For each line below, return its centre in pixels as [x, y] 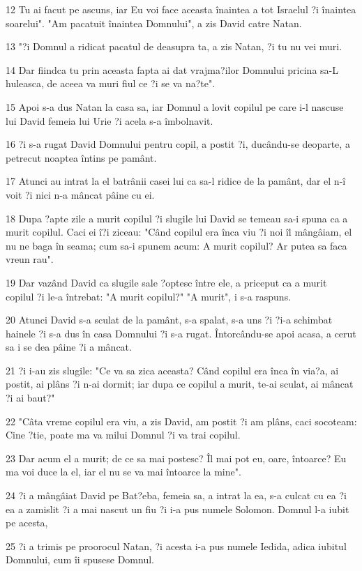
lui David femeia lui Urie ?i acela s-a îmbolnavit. [110, 120]
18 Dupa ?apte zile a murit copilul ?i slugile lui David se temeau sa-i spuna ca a [177, 218]
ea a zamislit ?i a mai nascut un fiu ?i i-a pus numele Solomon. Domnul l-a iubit [178, 509]
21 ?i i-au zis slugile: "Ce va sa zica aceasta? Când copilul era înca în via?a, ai [172, 370]
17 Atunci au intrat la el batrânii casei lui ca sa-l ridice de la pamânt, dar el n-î [176, 181]
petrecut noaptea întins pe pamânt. [81, 157]
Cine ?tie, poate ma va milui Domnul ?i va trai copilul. [123, 435]
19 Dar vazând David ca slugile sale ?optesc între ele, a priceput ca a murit [166, 282]
